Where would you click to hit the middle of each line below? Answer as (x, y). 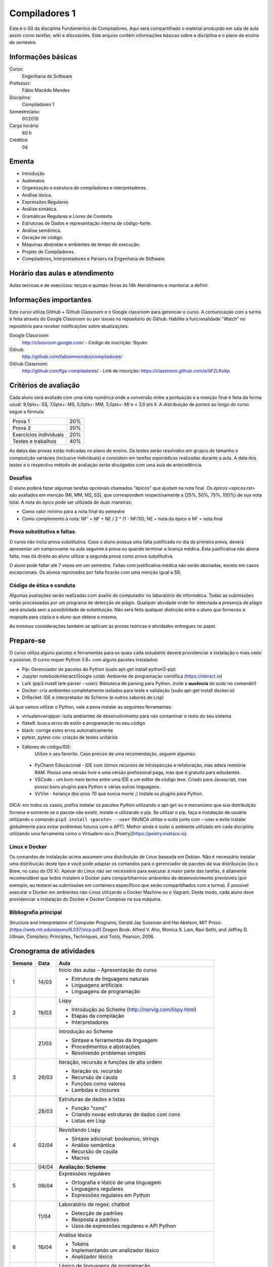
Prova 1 (21, 422)
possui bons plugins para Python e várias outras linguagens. (98, 787)
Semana (22, 963)
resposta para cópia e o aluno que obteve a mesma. (63, 617)
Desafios (21, 478)
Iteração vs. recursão (97, 1071)
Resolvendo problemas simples (109, 1053)
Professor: (20, 83)
